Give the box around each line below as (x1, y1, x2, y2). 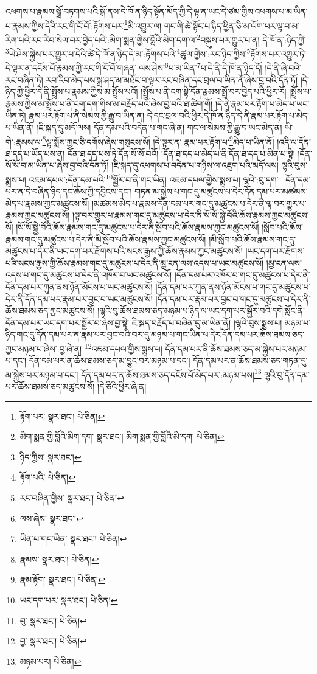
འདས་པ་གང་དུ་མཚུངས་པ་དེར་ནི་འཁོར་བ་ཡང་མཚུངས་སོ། (5, 268, 172, 281)
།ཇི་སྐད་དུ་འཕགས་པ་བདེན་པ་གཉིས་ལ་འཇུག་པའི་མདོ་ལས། (111, 159, 279, 172)
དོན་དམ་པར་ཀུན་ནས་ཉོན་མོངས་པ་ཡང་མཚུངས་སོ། (5, 280, 153, 293)
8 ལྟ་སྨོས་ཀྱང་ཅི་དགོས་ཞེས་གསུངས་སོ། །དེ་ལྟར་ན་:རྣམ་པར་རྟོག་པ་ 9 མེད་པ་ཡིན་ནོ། (42, 133, 274, 148)
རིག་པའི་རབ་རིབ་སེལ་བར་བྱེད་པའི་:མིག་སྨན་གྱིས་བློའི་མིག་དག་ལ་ (5, 33, 197, 46)
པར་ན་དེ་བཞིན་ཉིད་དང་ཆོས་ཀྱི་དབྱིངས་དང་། (5, 185, 132, 198)
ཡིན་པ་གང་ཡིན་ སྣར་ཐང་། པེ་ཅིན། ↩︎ (19, 532, 127, 545)
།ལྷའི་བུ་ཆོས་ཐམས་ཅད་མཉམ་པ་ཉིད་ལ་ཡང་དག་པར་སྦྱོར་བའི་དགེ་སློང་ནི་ (97, 304, 305, 317)
